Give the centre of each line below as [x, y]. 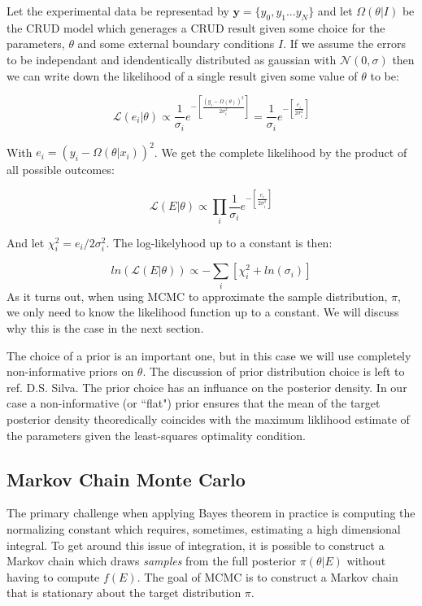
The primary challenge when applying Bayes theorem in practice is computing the [211, 513]
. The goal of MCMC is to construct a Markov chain [268, 576]
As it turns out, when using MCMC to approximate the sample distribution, [197, 296]
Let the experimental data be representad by [118, 11]
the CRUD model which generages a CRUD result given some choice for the [196, 27]
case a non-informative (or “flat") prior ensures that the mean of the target [194, 403]
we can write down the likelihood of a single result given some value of [182, 75]
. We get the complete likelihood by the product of [281, 152]
